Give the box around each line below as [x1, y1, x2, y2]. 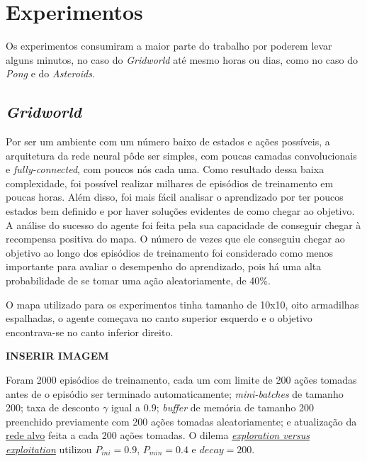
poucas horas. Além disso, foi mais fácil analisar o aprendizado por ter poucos [6, 189, 344, 204]
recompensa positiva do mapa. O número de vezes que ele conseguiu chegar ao [6, 231, 345, 246]
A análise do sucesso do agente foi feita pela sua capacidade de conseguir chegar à [6, 217, 361, 232]
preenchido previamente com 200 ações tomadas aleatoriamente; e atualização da [6, 413, 357, 428]
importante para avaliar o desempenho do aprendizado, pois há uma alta [6, 259, 322, 274]
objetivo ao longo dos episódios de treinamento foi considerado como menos [6, 245, 334, 260]
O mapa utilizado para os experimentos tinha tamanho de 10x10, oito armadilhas [6, 296, 359, 311]
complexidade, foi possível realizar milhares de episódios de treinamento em [6, 175, 334, 190]
